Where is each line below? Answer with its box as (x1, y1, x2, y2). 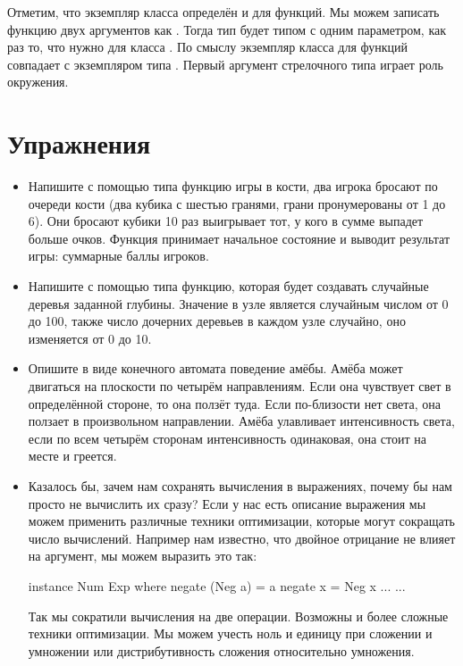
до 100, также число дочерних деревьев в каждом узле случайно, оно (28, 312, 406, 330)
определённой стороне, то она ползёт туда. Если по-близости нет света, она (28, 394, 441, 412)
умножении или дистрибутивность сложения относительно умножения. (28, 641, 415, 660)
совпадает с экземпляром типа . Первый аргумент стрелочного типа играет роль (7, 54, 443, 73)
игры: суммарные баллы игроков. (28, 246, 209, 265)
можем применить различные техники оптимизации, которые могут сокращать (28, 512, 455, 530)
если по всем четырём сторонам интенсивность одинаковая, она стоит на (28, 429, 426, 447)
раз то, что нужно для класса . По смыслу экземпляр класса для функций (7, 37, 408, 56)
